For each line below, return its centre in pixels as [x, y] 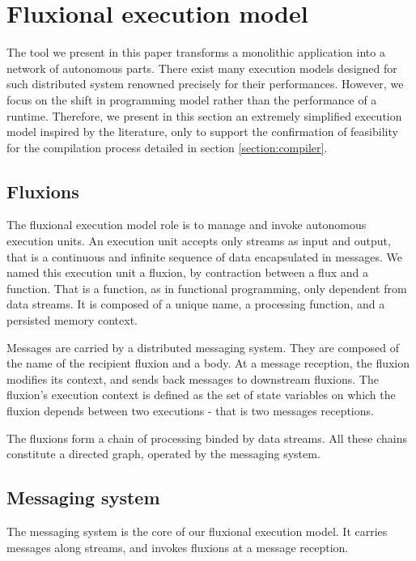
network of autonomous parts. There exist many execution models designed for [202, 68]
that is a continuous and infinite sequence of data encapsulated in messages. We [204, 256]
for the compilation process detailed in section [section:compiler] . [167, 147]
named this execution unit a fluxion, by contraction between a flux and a [187, 272]
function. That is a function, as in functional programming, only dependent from [207, 288]
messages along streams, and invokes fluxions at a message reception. [178, 547]
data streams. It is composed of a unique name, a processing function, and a [196, 304]
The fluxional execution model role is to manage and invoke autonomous [187, 225]
